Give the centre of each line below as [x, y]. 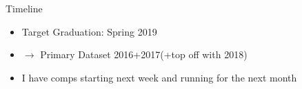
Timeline [24, 8]
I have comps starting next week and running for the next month [159, 77]
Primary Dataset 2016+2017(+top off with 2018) [144, 54]
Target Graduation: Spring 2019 [89, 31]
